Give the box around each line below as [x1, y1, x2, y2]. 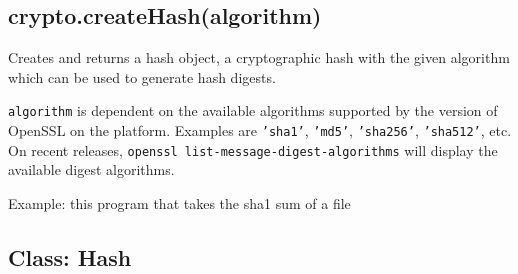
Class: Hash [8, 241, 132, 272]
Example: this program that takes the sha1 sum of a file [8, 192, 351, 213]
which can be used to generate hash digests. [8, 66, 276, 87]
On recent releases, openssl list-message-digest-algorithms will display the [8, 139, 498, 160]
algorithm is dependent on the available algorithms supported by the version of [8, 100, 498, 121]
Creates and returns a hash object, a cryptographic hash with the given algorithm [8, 47, 510, 68]
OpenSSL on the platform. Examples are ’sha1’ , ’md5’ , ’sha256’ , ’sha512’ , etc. [8, 120, 512, 141]
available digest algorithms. [8, 159, 175, 180]
